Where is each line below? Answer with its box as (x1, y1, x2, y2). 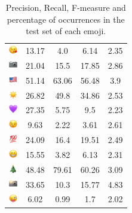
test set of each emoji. (26, 25, 106, 37)
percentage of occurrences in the (7, 13, 125, 25)
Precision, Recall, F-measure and (5, 1, 126, 13)
